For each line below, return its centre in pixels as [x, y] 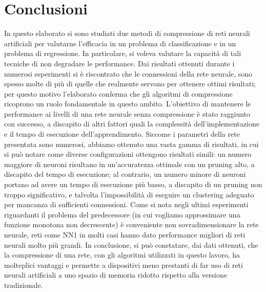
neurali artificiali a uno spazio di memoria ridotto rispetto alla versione [116, 275]
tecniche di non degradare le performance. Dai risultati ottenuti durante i [119, 63]
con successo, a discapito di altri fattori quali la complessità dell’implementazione [132, 124]
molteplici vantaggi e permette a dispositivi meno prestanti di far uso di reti [124, 264]
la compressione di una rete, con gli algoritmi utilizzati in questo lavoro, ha [122, 255]
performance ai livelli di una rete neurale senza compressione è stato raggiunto [127, 113]
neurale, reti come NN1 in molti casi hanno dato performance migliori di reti [125, 234]
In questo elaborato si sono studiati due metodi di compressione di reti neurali [127, 33]
